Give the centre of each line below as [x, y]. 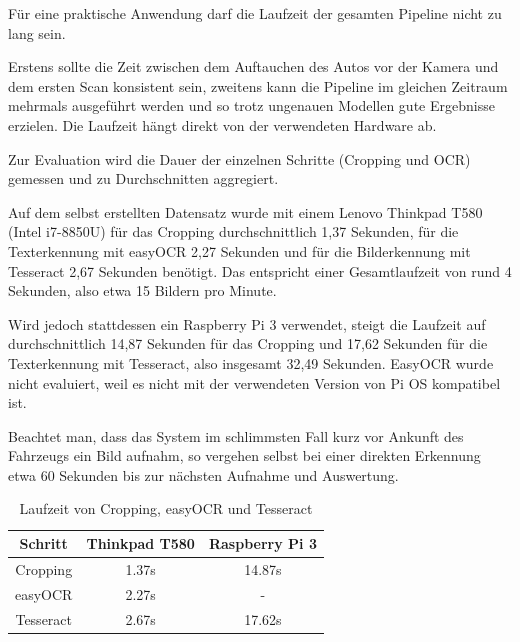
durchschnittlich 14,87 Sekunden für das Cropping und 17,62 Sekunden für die [248, 343]
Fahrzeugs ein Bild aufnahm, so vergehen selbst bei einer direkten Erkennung [244, 455]
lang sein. [37, 32]
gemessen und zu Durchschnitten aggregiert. [143, 178]
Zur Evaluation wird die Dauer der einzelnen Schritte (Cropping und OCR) [239, 158]
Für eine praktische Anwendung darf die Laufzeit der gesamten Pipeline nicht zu [255, 13]
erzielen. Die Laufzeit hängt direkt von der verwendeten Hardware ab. [222, 124]
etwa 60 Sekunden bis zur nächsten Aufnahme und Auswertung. [203, 474]
